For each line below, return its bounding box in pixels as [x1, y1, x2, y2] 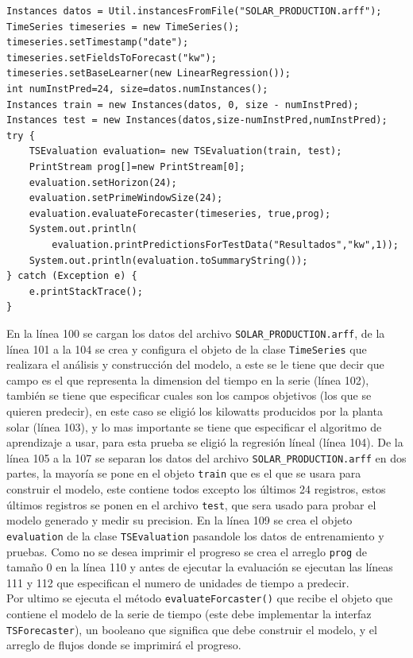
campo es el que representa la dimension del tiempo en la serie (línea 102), [6, 371, 369, 388]
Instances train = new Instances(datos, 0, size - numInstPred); [6, 99, 359, 110]
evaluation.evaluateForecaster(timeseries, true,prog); [29, 207, 331, 219]
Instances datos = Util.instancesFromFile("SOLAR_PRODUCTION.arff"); [6, 6, 382, 17]
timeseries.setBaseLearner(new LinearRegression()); [6, 68, 291, 79]
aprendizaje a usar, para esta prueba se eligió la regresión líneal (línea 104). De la [6, 434, 403, 451]
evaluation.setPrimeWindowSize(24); [29, 192, 223, 204]
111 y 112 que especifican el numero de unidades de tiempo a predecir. [6, 574, 349, 590]
